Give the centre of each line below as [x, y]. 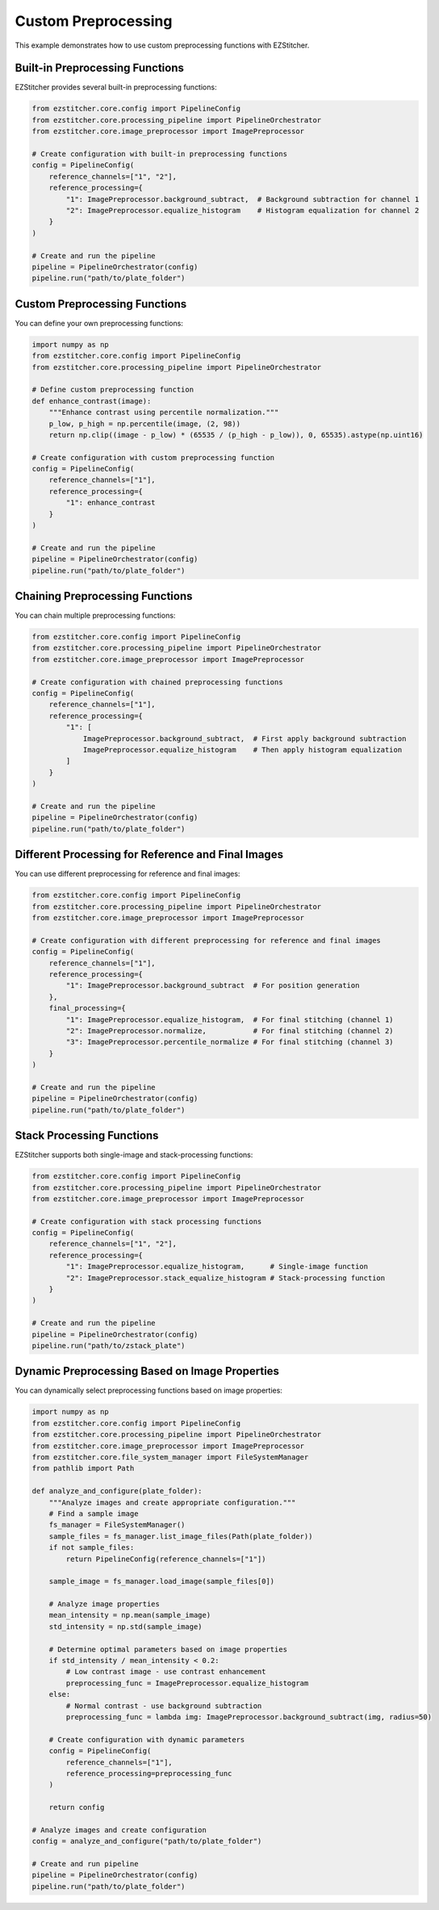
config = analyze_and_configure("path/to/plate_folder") [147, 1841]
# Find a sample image [94, 1513]
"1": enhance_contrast [111, 503]
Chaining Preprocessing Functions [104, 596]
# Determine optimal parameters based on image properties [168, 1649]
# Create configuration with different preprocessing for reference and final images [206, 940]
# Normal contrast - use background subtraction [164, 1706]
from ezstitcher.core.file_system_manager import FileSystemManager [170, 1458]
